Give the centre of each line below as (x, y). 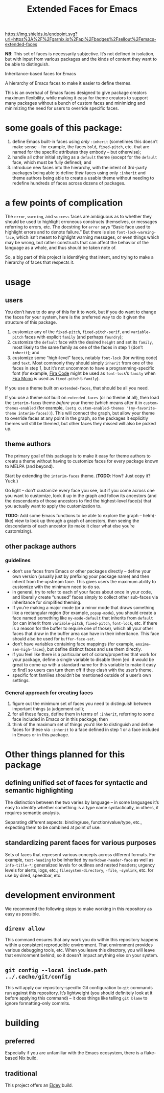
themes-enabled (21, 409)
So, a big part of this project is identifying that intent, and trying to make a (80, 257)
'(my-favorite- (142, 409)
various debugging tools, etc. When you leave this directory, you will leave (80, 950)
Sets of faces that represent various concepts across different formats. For (81, 854)
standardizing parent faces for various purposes (81, 843)
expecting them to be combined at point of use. (53, 827)
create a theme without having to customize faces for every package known (82, 461)
